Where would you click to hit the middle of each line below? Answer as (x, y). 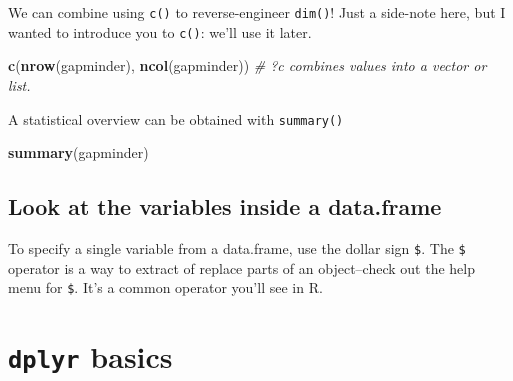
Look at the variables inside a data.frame (225, 206)
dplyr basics (90, 356)
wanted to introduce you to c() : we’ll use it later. (160, 31)
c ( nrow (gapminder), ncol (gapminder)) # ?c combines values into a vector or (247, 65)
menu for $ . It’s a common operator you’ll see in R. (165, 287)
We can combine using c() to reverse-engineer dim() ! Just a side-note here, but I (257, 12)
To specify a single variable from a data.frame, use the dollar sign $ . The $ (237, 247)
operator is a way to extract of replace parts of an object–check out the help (241, 267)
